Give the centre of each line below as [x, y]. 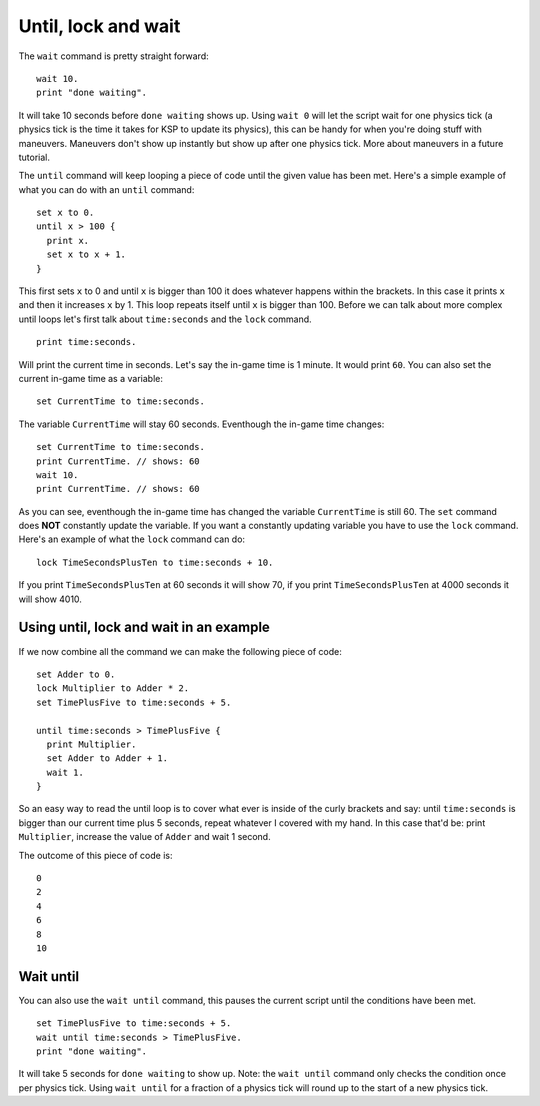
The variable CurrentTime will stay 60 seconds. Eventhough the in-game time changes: [201, 424]
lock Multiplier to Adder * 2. [113, 688]
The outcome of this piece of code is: [95, 855]
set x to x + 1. [86, 254]
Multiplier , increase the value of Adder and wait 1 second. [144, 837]
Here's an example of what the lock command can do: [131, 539]
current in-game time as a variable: [91, 378]
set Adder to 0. [76, 674]
